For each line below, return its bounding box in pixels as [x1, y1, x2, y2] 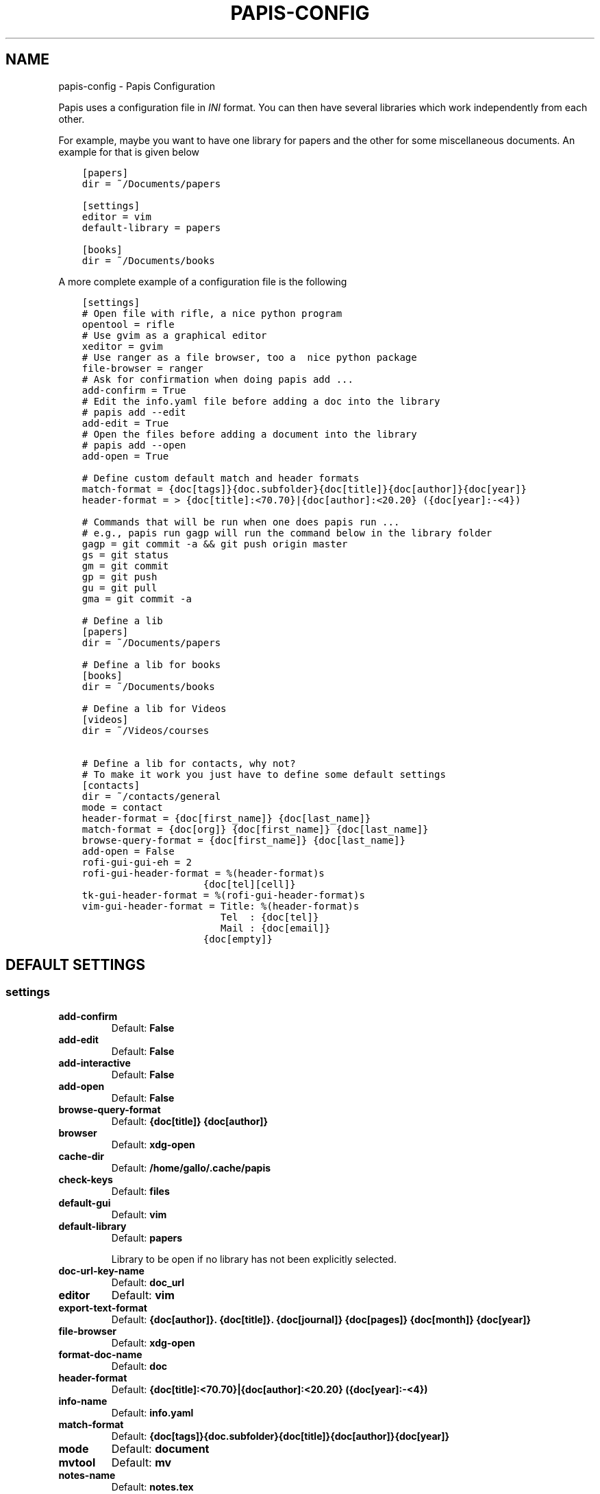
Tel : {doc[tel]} [221, 911, 319, 923]
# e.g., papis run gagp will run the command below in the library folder [82, 527, 492, 538]
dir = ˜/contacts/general [82, 790, 221, 802]
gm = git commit [82, 560, 169, 571]
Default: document [111, 1441, 210, 1456]
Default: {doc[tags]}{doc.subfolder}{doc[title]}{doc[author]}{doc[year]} [111, 1430, 450, 1442]
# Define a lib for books [82, 659, 221, 670]
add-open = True [82, 450, 169, 462]
